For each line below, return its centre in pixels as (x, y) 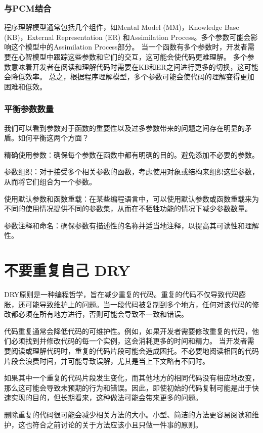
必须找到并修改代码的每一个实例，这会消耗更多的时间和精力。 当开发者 (129, 341)
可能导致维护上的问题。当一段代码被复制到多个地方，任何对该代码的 (138, 304)
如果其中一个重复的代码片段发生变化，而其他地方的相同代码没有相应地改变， (131, 378)
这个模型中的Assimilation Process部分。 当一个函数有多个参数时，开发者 (129, 47)
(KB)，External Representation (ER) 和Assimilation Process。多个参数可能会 (127, 37)
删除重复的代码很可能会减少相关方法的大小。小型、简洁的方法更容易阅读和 (128, 414)
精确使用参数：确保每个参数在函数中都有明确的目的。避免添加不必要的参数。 (131, 154)
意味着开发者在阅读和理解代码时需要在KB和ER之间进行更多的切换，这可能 (135, 66)
